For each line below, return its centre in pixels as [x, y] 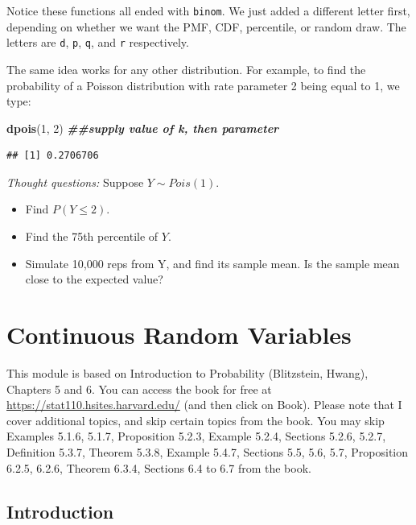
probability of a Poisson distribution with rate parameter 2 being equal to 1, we [203, 85]
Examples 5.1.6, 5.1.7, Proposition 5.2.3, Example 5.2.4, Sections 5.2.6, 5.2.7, [196, 436]
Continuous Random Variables [179, 335]
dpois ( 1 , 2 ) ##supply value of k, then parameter [143, 128]
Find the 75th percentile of [92, 236]
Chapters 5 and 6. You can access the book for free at [139, 389]
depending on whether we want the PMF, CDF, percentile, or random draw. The [206, 26]
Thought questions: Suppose [75, 182]
